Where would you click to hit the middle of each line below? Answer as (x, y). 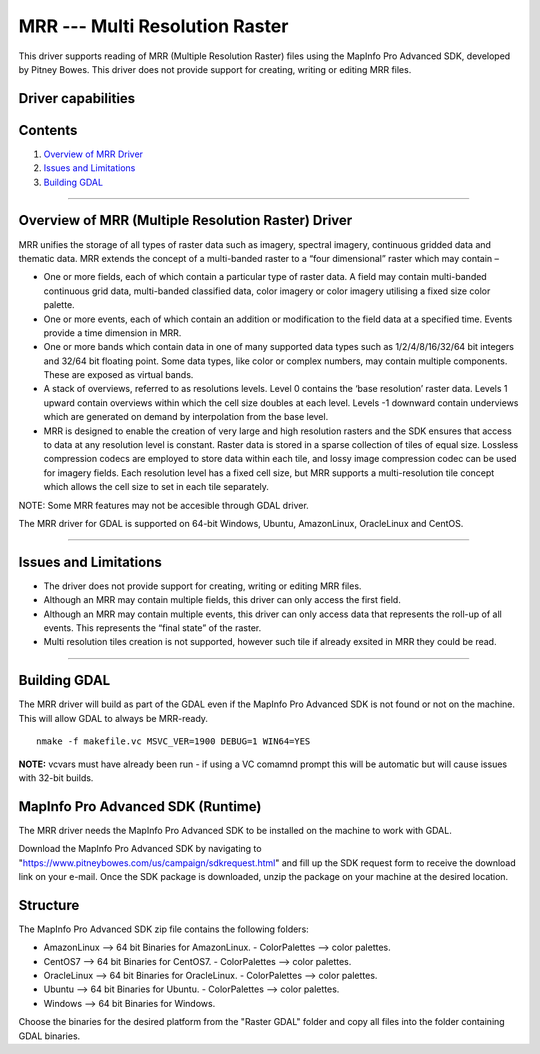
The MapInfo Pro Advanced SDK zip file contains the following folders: (163, 929)
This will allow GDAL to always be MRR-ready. (113, 718)
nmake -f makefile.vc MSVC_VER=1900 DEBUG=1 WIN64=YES (173, 741)
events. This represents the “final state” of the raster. (152, 628)
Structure (49, 905)
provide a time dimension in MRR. (112, 332)
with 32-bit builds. (56, 777)
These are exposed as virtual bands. (118, 375)
